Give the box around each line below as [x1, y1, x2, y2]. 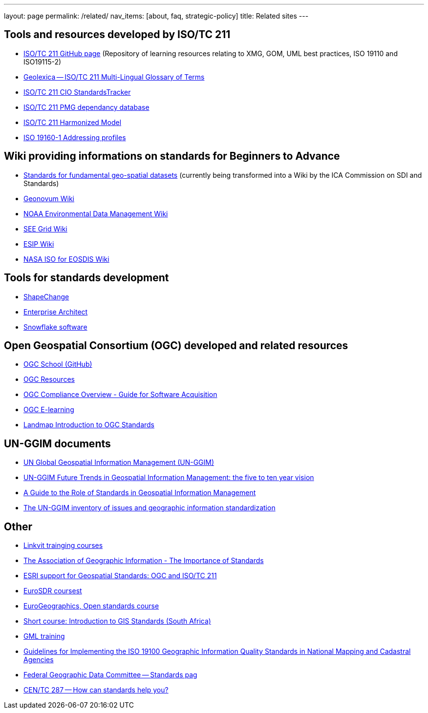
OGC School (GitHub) [23, 360, 92, 369]
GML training [23, 632, 65, 641]
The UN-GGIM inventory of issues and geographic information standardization [23, 503, 276, 512]
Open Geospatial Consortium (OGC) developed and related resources [4, 339, 348, 352]
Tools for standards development [4, 272, 169, 284]
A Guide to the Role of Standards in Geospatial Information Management [23, 488, 256, 497]
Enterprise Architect [23, 307, 88, 316]
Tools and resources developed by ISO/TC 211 [4, 28, 231, 41]
